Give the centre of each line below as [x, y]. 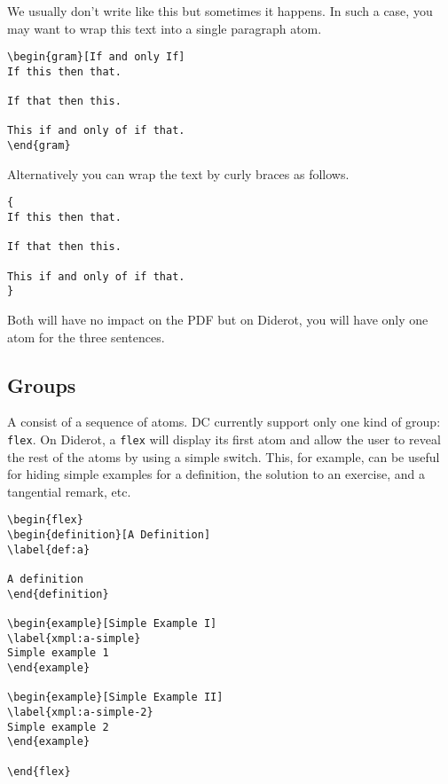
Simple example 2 [58, 727]
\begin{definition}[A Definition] [109, 535]
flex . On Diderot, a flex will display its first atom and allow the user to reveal [224, 439]
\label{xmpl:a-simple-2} [80, 712]
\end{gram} [39, 146]
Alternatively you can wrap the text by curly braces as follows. [178, 173]
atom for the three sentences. [86, 337]
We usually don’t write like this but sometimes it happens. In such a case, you [220, 11]
